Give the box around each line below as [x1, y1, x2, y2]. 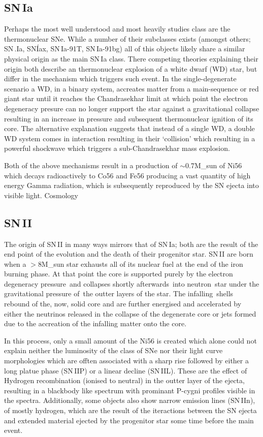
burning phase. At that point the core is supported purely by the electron [4, 268, 233, 279]
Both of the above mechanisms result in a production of [4, 160, 178, 170]
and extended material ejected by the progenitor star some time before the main [4, 415, 254, 425]
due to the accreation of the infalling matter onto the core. [4, 318, 187, 329]
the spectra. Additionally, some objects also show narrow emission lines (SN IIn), [4, 395, 255, 405]
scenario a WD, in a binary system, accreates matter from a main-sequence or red [4, 83, 259, 93]
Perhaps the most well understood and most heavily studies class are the [4, 23, 231, 34]
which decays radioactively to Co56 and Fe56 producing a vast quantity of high [4, 170, 251, 180]
